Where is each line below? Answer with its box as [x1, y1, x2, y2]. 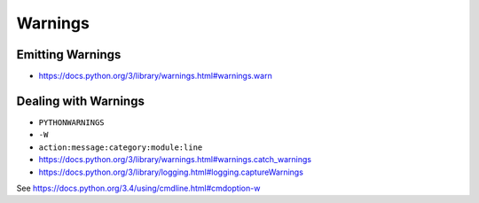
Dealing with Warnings [16, 93, 145, 108]
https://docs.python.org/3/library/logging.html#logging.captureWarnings [38, 167, 303, 177]
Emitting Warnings [16, 47, 122, 62]
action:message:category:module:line [38, 142, 203, 152]
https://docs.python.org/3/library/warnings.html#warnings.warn [38, 71, 272, 82]
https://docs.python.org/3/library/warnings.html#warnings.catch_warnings [38, 154, 312, 165]
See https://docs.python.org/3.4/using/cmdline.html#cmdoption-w [16, 183, 261, 193]
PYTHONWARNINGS [38, 117, 106, 128]
